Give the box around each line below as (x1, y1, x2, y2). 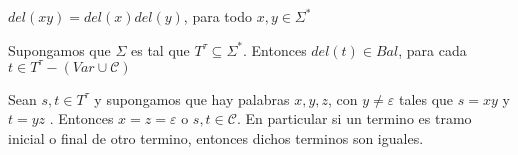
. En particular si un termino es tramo (236, 108, 472, 129)
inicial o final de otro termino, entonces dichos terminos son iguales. (8, 127, 424, 148)
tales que (398, 88, 454, 109)
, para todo (183, 6, 252, 26)
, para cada (398, 39, 467, 60)
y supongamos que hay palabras (94, 88, 290, 109)
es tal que (131, 39, 190, 60)
